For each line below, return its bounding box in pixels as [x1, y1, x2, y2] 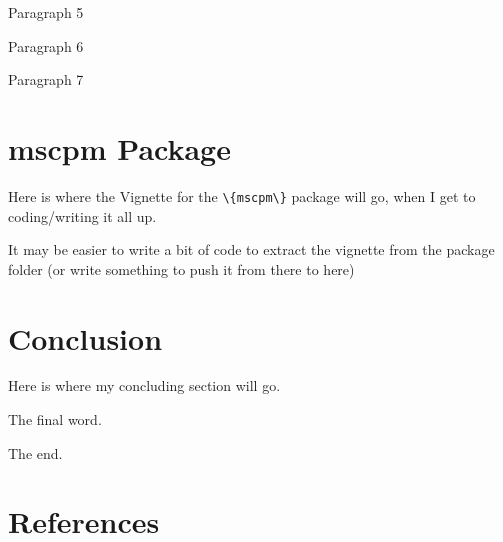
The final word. [8, 409, 102, 430]
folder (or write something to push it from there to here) [8, 258, 355, 279]
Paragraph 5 [8, 2, 84, 22]
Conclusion [8, 317, 163, 358]
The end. [8, 442, 63, 463]
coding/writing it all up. [8, 205, 157, 226]
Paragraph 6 [8, 35, 84, 56]
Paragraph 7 [8, 69, 84, 90]
